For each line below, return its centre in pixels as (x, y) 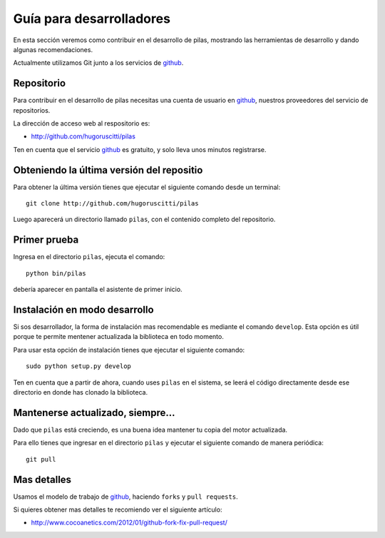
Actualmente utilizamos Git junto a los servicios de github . (98, 63)
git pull (41, 459)
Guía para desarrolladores (92, 19)
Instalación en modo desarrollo (83, 309)
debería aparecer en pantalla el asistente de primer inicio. (98, 290)
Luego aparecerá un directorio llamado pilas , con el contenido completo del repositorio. (144, 219)
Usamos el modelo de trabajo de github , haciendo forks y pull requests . (125, 497)
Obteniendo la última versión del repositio (108, 170)
